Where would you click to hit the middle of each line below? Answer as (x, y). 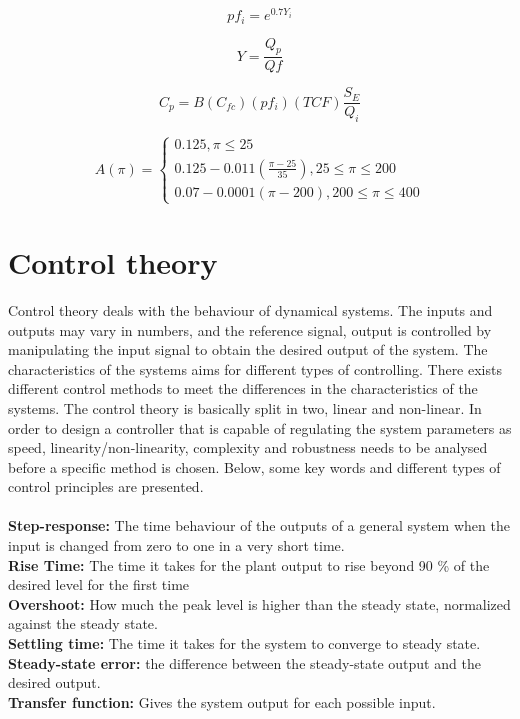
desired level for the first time (99, 584)
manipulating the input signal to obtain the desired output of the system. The (248, 349)
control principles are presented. (106, 486)
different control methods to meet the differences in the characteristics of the (243, 388)
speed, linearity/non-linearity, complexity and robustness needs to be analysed (248, 447)
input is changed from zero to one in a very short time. (176, 545)
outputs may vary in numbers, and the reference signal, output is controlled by (250, 329)
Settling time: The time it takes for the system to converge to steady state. (244, 643)
